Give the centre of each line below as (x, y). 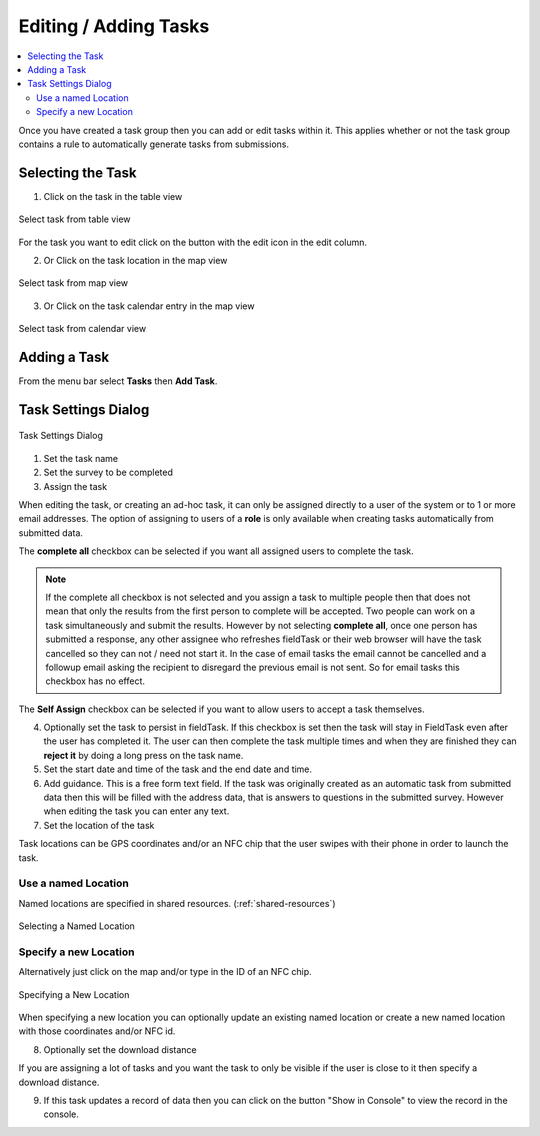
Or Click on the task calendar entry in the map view (149, 306)
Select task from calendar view (82, 329)
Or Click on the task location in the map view (135, 260)
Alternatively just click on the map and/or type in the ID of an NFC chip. (165, 972)
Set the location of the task (99, 825)
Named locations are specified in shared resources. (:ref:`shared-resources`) (177, 903)
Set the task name (81, 458)
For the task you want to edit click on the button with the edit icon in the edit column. (193, 242)
